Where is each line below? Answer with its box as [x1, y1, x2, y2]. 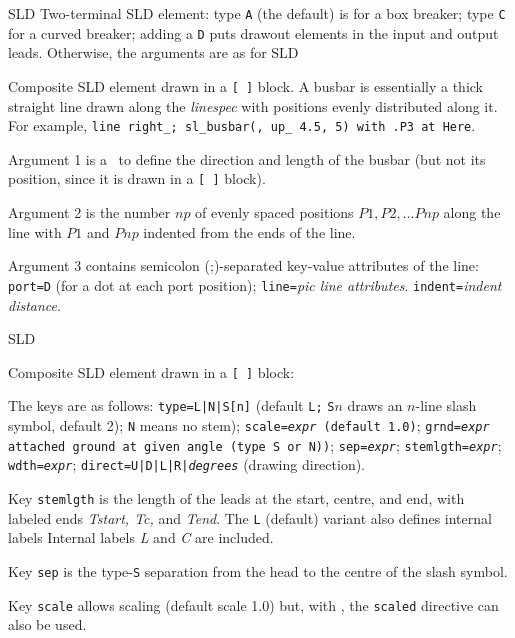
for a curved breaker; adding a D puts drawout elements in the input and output [8, 22, 499, 43]
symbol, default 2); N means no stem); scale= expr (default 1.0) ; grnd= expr [8, 415, 490, 435]
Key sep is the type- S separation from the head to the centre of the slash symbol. [8, 560, 508, 581]
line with [8, 221, 62, 242]
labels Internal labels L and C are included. [8, 527, 274, 548]
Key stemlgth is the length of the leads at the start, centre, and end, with [8, 487, 465, 508]
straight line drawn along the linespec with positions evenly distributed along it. [8, 95, 498, 116]
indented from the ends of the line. [143, 221, 356, 242]
